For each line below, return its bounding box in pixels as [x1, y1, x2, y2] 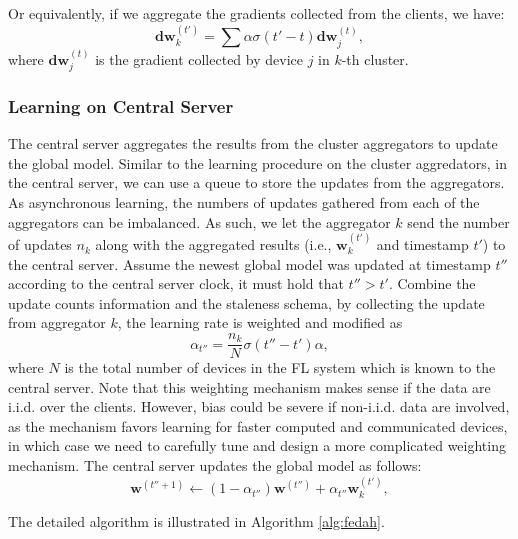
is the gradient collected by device [95, 48, 303, 69]
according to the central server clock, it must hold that [8, 273, 344, 294]
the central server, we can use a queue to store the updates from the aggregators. [8, 172, 505, 193]
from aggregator [8, 312, 106, 333]
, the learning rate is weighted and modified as [117, 312, 403, 333]
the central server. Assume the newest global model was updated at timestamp [8, 253, 491, 274]
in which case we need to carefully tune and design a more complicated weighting [8, 435, 506, 456]
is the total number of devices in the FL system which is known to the [64, 357, 496, 378]
